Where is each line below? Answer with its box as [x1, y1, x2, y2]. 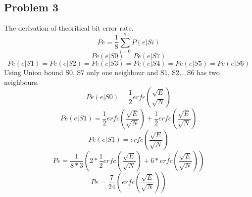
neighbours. [4, 77, 39, 87]
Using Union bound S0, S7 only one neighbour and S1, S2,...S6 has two [4, 67, 220, 77]
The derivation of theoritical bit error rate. [4, 23, 134, 33]
